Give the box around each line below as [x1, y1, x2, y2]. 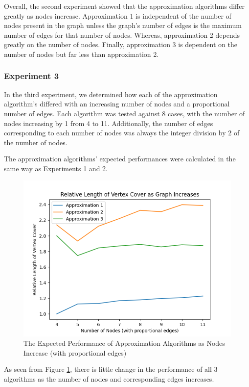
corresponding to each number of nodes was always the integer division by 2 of [4, 128, 240, 138]
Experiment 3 [4, 70, 59, 82]
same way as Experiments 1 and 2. [4, 163, 108, 173]
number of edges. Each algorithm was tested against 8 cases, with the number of [4, 108, 245, 118]
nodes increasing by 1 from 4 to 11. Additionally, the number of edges [4, 118, 213, 128]
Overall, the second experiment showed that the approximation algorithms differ [4, 1, 245, 11]
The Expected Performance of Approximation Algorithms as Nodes [23, 338, 225, 348]
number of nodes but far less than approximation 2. [4, 49, 159, 59]
